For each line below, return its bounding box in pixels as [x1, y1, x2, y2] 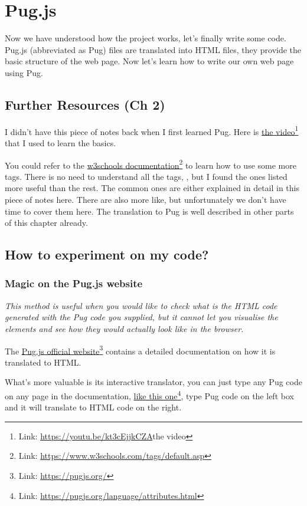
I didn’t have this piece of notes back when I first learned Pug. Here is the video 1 [5, 123, 299, 137]
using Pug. [5, 66, 43, 78]
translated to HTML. [5, 356, 81, 368]
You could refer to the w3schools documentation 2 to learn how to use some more [5, 157, 296, 171]
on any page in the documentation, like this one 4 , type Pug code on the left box [5, 387, 294, 402]
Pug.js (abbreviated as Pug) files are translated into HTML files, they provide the [5, 43, 302, 55]
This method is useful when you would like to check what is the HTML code [5, 299, 277, 311]
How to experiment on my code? [5, 245, 209, 264]
